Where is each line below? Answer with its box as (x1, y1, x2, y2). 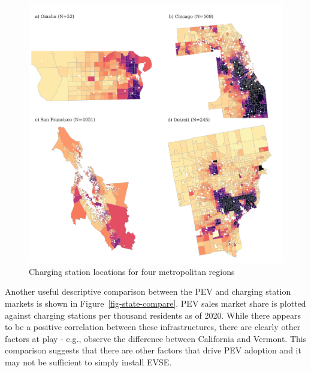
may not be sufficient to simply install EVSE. (5, 355, 172, 368)
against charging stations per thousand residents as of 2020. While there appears (5, 309, 301, 321)
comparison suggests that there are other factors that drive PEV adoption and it (5, 344, 301, 356)
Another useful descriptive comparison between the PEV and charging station (5, 285, 291, 298)
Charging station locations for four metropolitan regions (29, 265, 235, 277)
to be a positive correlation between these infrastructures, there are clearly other (5, 320, 301, 333)
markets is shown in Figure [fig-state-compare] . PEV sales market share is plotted (5, 297, 306, 309)
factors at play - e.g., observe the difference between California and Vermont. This (5, 332, 307, 344)
